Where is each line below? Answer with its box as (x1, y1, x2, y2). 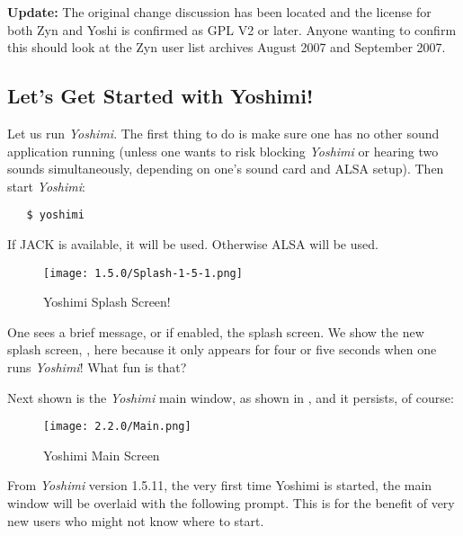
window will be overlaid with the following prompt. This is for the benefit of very (7, 494, 455, 513)
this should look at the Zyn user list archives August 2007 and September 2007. (7, 38, 446, 57)
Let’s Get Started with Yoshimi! (7, 82, 314, 110)
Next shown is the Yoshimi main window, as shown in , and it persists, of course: (7, 388, 454, 406)
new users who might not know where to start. (7, 511, 264, 530)
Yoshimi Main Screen (43, 445, 160, 464)
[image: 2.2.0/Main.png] (43, 420, 191, 433)
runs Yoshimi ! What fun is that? (7, 358, 187, 377)
